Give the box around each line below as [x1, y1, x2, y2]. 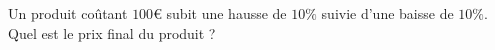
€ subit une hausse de [153, 3, 287, 23]
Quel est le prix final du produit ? [8, 22, 216, 43]
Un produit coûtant [8, 3, 128, 23]
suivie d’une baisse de [321, 3, 454, 23]
